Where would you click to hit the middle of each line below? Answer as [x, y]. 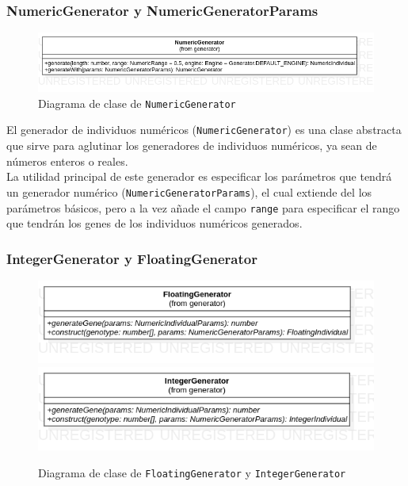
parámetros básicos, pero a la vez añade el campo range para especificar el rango [203, 207]
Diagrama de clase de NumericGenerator [137, 103]
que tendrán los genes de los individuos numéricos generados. [154, 223]
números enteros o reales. [67, 161]
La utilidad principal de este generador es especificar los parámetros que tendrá [199, 176]
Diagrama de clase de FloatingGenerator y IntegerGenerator [192, 472]
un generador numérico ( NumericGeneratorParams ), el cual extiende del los [189, 191]
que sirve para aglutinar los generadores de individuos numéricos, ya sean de [192, 145]
